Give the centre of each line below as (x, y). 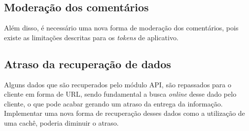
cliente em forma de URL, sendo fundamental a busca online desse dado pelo (120, 94)
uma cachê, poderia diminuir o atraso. (61, 122)
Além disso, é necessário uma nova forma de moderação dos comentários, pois (121, 28)
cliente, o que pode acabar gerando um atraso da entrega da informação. (113, 103)
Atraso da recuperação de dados (88, 64)
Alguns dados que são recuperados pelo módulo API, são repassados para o (118, 84)
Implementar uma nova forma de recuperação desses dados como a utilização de (124, 113)
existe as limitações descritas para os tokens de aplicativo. (91, 37)
